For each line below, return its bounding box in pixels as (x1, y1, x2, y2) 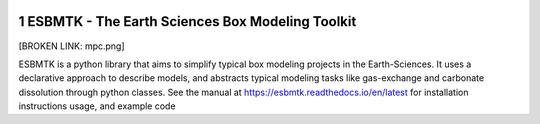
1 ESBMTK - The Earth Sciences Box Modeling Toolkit (18, 13, 357, 30)
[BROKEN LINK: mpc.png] (18, 40, 125, 52)
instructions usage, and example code (18, 100, 176, 112)
